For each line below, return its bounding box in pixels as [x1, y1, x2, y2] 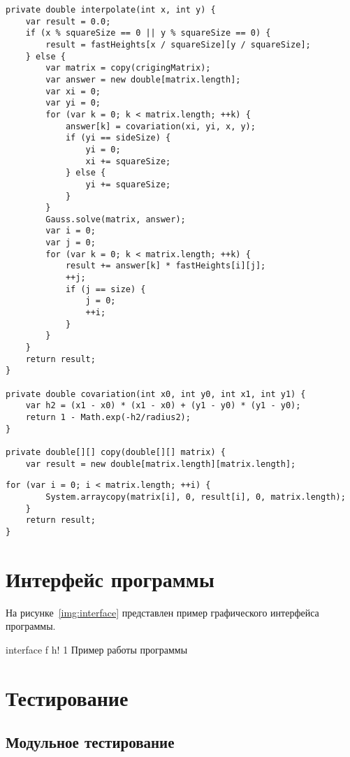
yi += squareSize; [85, 179, 171, 189]
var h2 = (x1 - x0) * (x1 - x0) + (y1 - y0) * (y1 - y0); [25, 401, 301, 411]
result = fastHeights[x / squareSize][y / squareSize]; [45, 39, 311, 50]
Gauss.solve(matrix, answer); [45, 214, 186, 224]
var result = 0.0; [25, 16, 111, 27]
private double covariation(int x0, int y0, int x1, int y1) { [6, 389, 306, 399]
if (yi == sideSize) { [65, 133, 171, 143]
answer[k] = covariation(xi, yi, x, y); [65, 121, 256, 131]
